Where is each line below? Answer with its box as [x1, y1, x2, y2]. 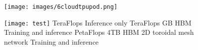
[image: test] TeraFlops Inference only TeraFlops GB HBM [4, 17, 192, 27]
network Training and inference [4, 36, 99, 47]
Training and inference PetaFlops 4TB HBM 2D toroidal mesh [4, 27, 194, 37]
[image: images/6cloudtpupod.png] [4, 3, 118, 10]
